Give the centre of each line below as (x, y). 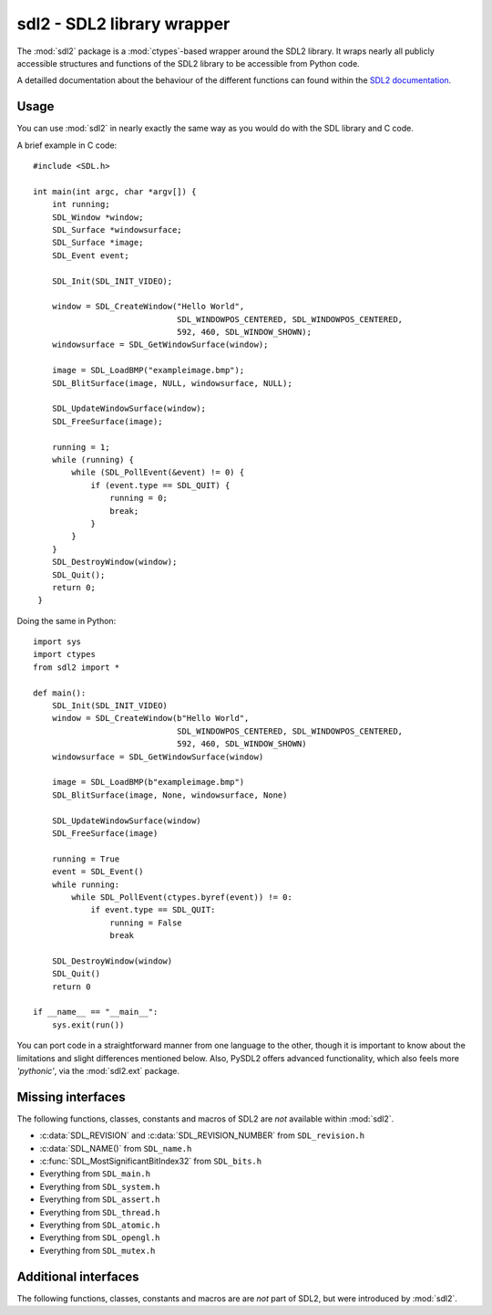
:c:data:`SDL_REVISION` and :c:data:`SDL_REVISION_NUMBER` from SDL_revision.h (202, 1135)
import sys (57, 642)
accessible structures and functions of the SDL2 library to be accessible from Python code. (188, 63)
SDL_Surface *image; (97, 243)
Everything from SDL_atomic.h (100, 1225)
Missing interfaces (72, 1096)
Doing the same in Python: (67, 621)
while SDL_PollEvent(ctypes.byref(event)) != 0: (182, 897)
